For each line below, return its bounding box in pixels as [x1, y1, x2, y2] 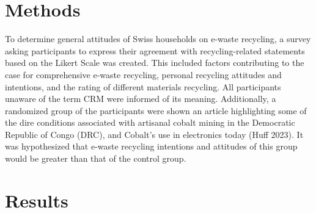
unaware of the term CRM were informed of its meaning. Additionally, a [5, 92, 276, 105]
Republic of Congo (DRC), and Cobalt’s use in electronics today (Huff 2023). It [5, 128, 304, 140]
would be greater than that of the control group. [5, 152, 186, 165]
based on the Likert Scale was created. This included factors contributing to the [5, 56, 304, 69]
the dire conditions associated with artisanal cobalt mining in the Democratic [5, 116, 295, 129]
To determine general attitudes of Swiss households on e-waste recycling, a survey [5, 32, 311, 45]
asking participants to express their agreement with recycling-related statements [5, 44, 305, 57]
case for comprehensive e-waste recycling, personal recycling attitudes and [5, 68, 282, 81]
